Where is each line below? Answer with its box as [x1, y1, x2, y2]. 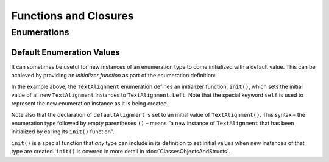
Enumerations [11, 27, 69, 38]
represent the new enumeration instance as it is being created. [11, 100, 169, 107]
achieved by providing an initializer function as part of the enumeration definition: [11, 72, 216, 79]
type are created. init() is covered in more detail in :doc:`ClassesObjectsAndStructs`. [11, 148, 231, 155]
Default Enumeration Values [11, 47, 120, 57]
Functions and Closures [11, 9, 134, 23]
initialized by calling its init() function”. [11, 128, 115, 135]
